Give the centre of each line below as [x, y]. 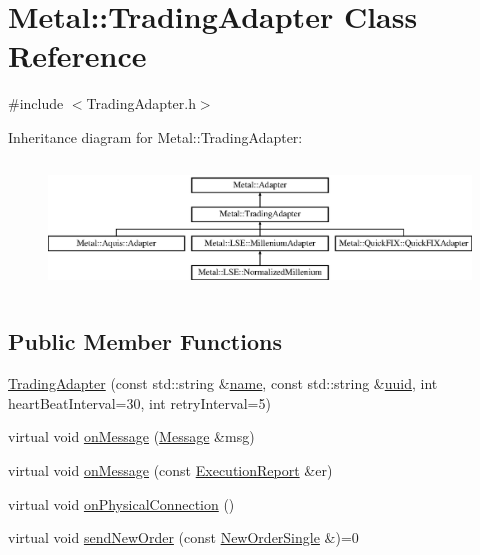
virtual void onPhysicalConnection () [121, 503]
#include [36, 103]
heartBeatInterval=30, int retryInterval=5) [139, 402]
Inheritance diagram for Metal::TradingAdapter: [155, 136]
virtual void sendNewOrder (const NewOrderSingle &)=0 [183, 537]
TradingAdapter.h [141, 103]
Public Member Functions [145, 341]
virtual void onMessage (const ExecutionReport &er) [170, 469]
